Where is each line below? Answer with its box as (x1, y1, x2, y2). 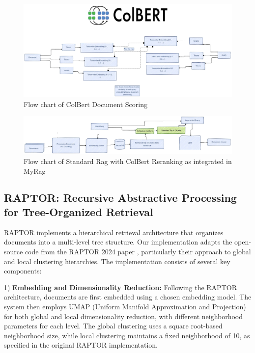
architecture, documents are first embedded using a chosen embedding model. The (4, 292, 252, 302)
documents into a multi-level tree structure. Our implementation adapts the (4, 237, 232, 247)
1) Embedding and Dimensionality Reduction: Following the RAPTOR (4, 282, 237, 292)
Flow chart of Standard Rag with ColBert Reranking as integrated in (24, 156, 232, 166)
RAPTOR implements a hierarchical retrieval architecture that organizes (4, 227, 224, 237)
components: (4, 266, 42, 276)
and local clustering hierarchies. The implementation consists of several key (4, 256, 230, 266)
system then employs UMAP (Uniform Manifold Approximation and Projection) (4, 301, 246, 312)
